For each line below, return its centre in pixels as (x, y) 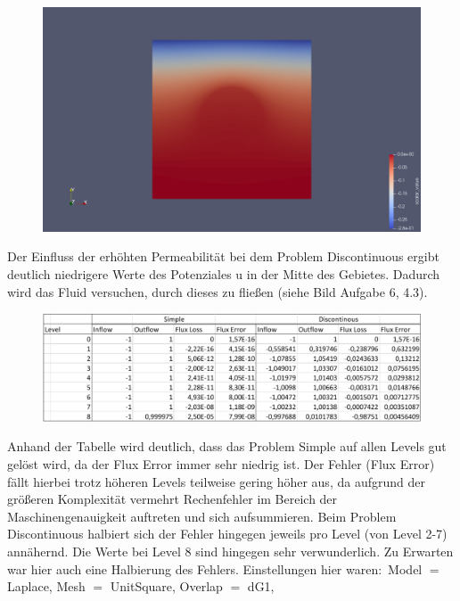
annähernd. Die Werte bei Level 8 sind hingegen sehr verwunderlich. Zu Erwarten (230, 552)
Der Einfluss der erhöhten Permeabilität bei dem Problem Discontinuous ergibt (223, 256)
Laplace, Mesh (46, 586)
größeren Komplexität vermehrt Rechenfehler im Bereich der (172, 499)
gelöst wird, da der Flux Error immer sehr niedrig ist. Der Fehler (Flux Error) (221, 464)
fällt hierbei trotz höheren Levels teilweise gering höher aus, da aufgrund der (216, 481)
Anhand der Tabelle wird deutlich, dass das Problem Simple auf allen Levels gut (227, 446)
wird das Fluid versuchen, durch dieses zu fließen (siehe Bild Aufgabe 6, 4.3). (218, 291)
